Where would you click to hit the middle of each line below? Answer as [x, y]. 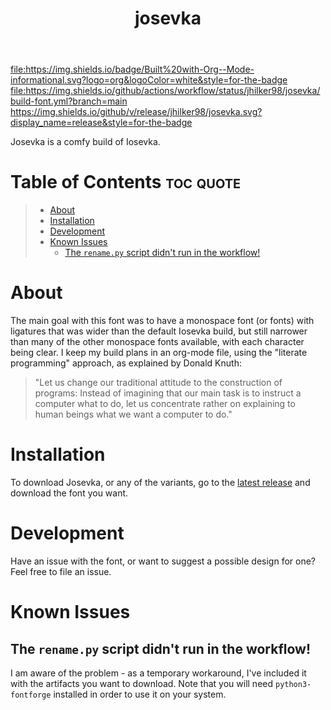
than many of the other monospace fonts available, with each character [157, 342]
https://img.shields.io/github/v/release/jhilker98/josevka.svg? [136, 112]
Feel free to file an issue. [61, 571]
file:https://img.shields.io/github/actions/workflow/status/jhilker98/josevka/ [165, 91]
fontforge [31, 695]
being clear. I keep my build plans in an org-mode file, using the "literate [159, 353]
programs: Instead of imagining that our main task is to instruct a [168, 393]
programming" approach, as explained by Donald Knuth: [126, 363]
